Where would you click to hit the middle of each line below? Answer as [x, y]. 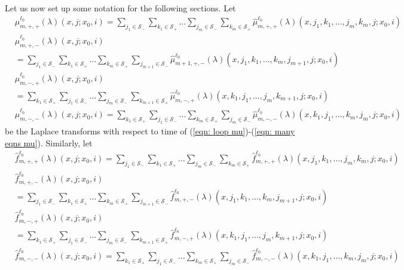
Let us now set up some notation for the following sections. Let [120, 8]
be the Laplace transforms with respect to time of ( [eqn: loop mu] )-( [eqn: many [150, 131]
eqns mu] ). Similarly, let [49, 142]
